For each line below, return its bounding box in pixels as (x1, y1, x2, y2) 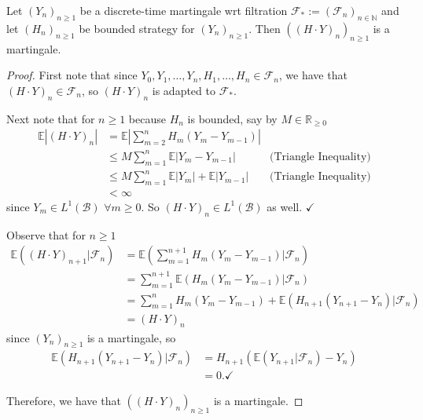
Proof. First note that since (6, 67, 138, 83)
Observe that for (6, 226, 86, 243)
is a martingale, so (86, 329, 176, 345)
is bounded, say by (187, 110, 278, 126)
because (128, 110, 166, 126)
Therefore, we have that (6, 393, 121, 409)
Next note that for (6, 110, 95, 126)
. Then (248, 20, 281, 36)
